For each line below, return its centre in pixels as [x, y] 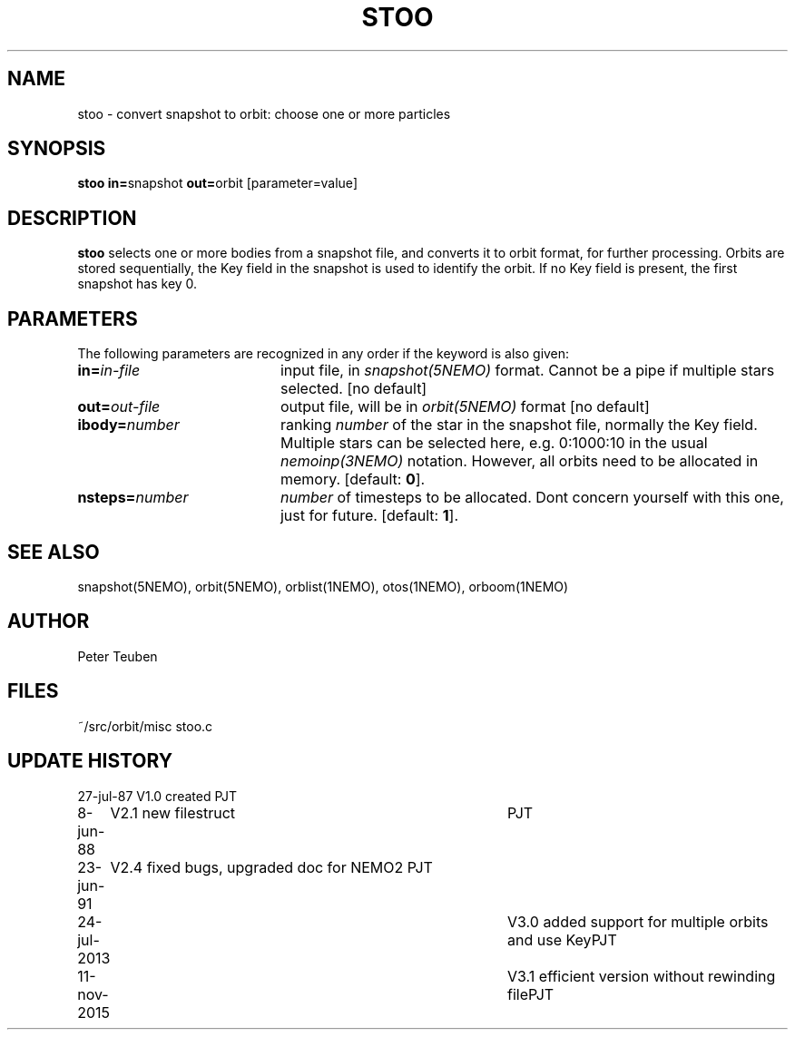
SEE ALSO [54, 552]
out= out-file [119, 407]
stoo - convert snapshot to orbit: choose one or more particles [264, 113]
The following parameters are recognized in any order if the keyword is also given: [324, 354]
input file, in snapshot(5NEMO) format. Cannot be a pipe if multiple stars [527, 371]
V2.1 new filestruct [173, 812]
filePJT [531, 994]
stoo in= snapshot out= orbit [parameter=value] [217, 183]
